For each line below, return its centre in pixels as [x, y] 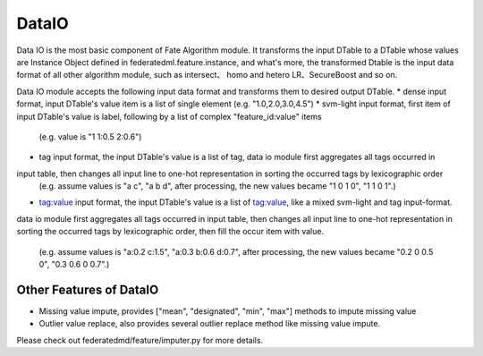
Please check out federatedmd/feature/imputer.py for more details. [140, 340]
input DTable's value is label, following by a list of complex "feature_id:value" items [169, 116]
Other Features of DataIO [88, 289]
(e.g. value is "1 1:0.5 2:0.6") [90, 136]
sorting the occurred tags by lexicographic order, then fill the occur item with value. [170, 232]
